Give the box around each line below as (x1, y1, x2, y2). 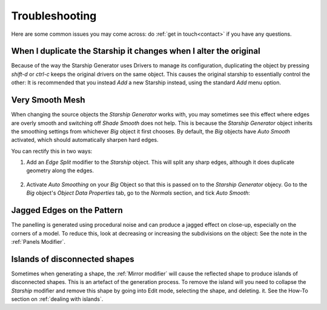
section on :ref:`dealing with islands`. (11, 295, 104, 303)
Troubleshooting (11, 9, 97, 22)
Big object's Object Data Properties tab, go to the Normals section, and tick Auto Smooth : (26, 189, 251, 197)
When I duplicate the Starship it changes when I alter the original (11, 46, 260, 56)
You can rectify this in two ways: (11, 147, 93, 155)
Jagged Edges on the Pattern (11, 205, 124, 215)
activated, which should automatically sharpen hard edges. (11, 136, 159, 144)
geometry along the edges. (26, 167, 94, 174)
